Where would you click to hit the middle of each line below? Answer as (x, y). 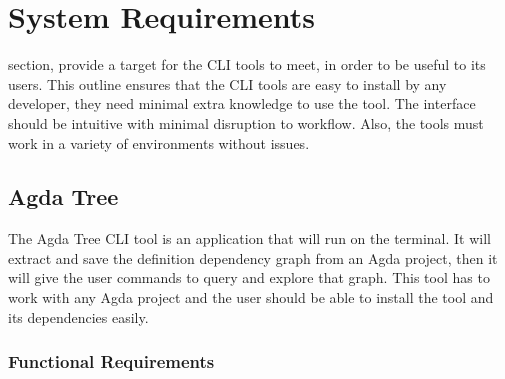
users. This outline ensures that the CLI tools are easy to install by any (227, 83)
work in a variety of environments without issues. (159, 142)
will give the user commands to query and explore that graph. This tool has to (249, 277)
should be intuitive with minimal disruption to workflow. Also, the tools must (246, 122)
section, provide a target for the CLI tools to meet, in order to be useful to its (247, 64)
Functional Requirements (111, 361)
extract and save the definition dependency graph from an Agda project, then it (253, 257)
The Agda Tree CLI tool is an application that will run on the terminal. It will (250, 238)
